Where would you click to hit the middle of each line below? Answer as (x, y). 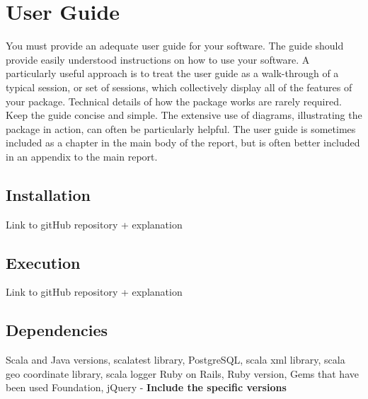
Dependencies (57, 330)
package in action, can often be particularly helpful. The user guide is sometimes (181, 128)
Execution (43, 262)
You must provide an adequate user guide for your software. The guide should (175, 46)
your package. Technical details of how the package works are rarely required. (174, 101)
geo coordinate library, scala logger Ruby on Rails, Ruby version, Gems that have (182, 373)
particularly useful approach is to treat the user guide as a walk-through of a (172, 73)
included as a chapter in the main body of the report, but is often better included (183, 143)
